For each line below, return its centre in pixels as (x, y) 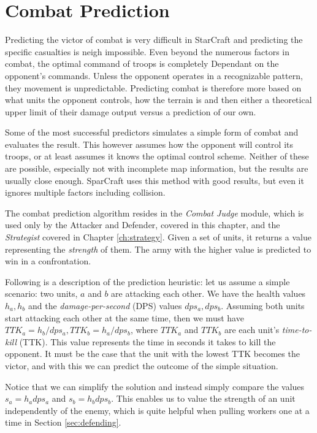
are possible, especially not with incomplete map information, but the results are (157, 168)
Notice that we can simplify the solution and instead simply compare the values (155, 386)
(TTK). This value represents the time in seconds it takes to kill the (147, 341)
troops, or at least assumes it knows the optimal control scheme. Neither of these (157, 156)
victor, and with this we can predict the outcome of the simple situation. (142, 365)
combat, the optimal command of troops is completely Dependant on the (142, 63)
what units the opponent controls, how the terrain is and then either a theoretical (158, 100)
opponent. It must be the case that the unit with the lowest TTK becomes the (152, 354)
